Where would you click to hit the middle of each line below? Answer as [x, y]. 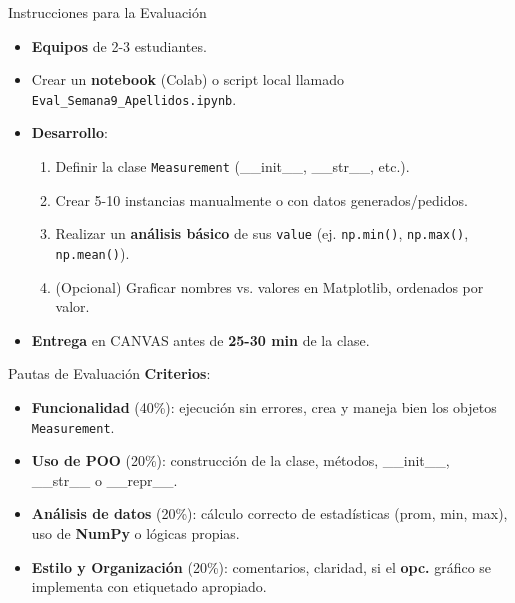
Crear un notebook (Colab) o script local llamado [188, 79]
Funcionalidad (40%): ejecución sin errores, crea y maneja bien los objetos [264, 406]
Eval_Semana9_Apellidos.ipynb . [134, 98]
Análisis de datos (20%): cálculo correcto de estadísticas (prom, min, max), [269, 513]
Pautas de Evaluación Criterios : [109, 373]
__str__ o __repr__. [104, 479]
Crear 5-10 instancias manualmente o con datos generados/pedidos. [261, 199]
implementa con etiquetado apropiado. [149, 586]
